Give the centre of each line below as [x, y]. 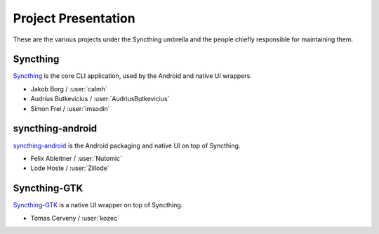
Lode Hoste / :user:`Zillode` [70, 168]
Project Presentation [74, 18]
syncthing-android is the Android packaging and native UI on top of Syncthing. [127, 145]
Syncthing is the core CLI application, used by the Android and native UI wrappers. [132, 76]
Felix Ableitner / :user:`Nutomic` [77, 158]
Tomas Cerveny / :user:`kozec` [75, 218]
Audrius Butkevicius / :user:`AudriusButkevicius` [100, 99]
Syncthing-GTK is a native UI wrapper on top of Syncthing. [98, 205]
